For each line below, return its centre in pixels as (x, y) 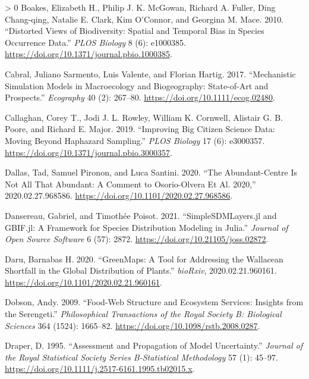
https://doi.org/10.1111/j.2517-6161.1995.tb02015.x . (100, 369)
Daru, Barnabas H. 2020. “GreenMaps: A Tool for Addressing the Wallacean (144, 259)
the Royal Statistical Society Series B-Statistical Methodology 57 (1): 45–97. (141, 357)
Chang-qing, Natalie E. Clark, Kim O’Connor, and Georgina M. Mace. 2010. (144, 19)
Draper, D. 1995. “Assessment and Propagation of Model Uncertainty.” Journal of (154, 345)
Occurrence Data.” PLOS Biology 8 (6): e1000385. (95, 42)
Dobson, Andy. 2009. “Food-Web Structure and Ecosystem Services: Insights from (154, 302)
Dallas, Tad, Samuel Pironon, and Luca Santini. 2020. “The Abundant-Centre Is (151, 172)
